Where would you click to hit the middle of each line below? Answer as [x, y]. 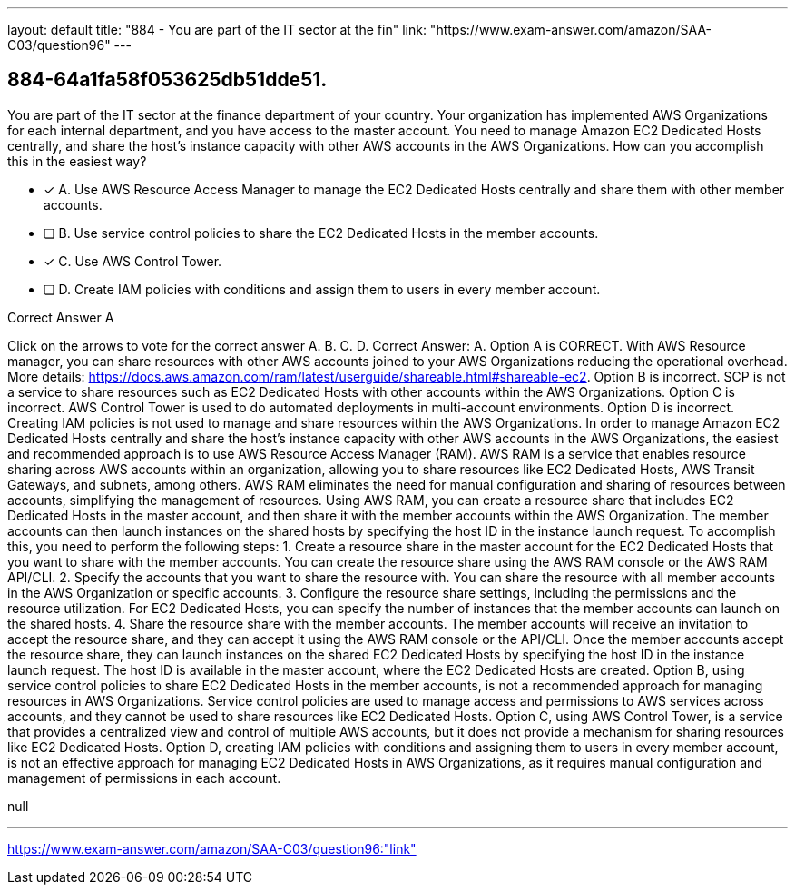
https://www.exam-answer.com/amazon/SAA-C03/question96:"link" [212, 848]
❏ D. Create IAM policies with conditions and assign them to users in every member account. [322, 289]
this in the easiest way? [77, 161]
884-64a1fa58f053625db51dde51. [167, 80]
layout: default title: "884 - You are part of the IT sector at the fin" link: [217, 30]
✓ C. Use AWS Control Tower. [133, 261]
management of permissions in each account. [144, 778]
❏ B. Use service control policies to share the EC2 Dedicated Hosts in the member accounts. [321, 233]
